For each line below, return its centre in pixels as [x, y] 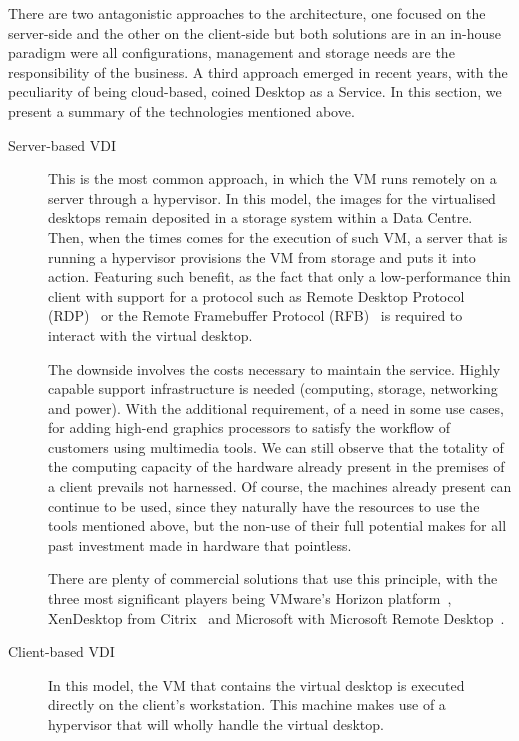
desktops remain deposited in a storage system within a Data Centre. [260, 217]
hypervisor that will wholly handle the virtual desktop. [216, 724]
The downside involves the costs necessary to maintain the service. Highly [274, 368]
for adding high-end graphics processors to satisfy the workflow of [249, 427]
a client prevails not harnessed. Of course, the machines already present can [280, 486]
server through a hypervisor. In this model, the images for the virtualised [272, 197]
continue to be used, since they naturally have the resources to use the [264, 505]
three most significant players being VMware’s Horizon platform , [250, 598]
